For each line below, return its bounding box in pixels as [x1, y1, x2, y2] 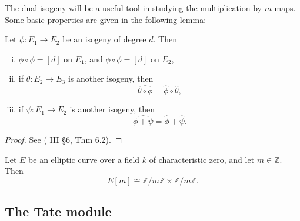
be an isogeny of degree [62, 33, 146, 45]
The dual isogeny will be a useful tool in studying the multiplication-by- [5, 2, 265, 14]
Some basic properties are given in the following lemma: [5, 13, 206, 25]
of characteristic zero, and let [149, 153, 255, 165]
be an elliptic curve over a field [28, 153, 140, 165]
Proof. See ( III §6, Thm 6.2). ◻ [5, 133, 122, 145]
